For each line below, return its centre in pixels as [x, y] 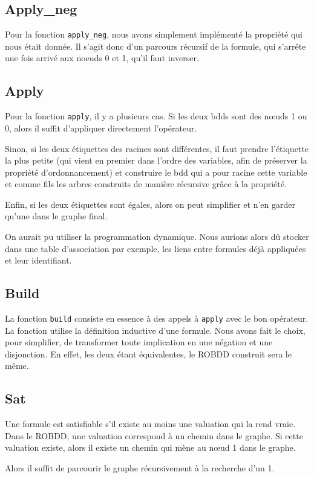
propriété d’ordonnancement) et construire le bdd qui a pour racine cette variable [156, 172]
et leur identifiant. [38, 260]
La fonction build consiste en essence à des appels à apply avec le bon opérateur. [157, 318]
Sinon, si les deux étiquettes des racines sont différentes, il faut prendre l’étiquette [157, 148]
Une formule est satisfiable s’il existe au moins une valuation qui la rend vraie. [150, 424]
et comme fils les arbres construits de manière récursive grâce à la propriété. [146, 184]
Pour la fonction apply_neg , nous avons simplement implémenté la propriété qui [154, 34]
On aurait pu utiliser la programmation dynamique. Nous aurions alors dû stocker [157, 237]
